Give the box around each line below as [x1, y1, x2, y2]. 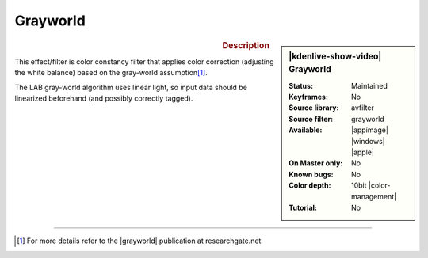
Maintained [351, 81, 388, 90]
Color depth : [289, 180, 331, 190]
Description [222, 40, 269, 51]
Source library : [289, 103, 339, 112]
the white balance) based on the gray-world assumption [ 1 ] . [14, 68, 208, 78]
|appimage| [351, 125, 388, 135]
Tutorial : [289, 203, 317, 212]
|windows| [351, 136, 385, 146]
